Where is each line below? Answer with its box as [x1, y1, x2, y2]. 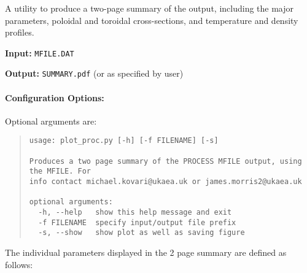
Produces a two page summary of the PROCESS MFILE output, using [29, 156, 302, 166]
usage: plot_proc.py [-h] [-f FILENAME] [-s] [29, 136, 219, 145]
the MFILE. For [29, 167, 91, 176]
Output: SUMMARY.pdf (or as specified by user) [5, 67, 184, 80]
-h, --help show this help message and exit [38, 208, 232, 217]
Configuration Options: [5, 91, 104, 104]
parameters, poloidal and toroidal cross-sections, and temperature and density [5, 13, 298, 26]
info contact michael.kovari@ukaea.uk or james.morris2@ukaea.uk [29, 177, 302, 186]
